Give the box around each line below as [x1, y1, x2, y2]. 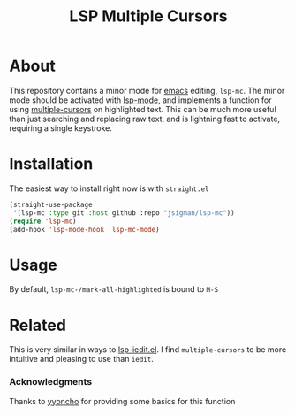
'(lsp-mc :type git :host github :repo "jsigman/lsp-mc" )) [12, 208, 236, 218]
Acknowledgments [9, 376, 93, 388]
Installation [9, 154, 94, 174]
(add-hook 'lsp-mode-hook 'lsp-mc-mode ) [9, 225, 161, 234]
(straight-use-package [9, 200, 93, 209]
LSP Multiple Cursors [69, 6, 228, 27]
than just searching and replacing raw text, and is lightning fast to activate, [9, 113, 281, 124]
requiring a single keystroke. [9, 122, 113, 134]
